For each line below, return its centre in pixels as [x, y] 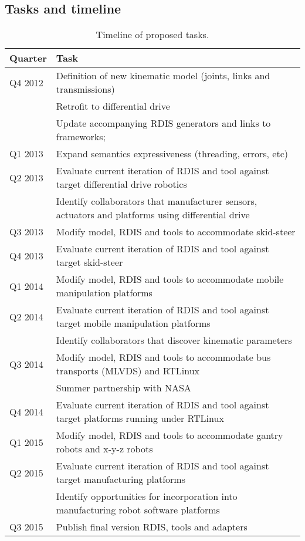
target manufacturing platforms [121, 479]
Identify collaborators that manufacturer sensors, [157, 201]
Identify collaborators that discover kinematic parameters [174, 340]
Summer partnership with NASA [123, 388]
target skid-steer [89, 262]
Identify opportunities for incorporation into [147, 496]
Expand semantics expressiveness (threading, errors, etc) [172, 154]
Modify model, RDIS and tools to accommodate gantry [170, 435]
